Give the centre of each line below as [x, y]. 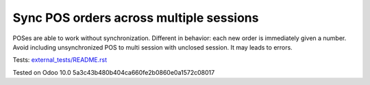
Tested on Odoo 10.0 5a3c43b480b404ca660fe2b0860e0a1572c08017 [114, 72]
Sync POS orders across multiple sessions [136, 18]
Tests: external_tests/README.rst [60, 60]
